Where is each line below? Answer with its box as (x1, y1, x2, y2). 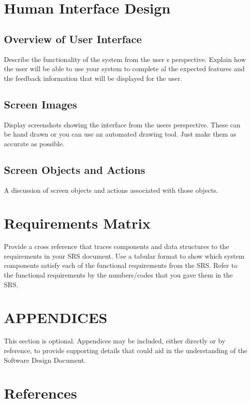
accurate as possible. (4, 138, 65, 148)
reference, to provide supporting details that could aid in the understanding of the (4, 345, 248, 355)
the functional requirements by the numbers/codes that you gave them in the (4, 270, 233, 280)
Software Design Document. (4, 355, 86, 365)
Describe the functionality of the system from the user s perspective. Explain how (4, 54, 246, 64)
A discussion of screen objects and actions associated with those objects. (4, 185, 218, 195)
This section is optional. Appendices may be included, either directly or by (4, 336, 225, 346)
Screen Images (4, 96, 77, 111)
